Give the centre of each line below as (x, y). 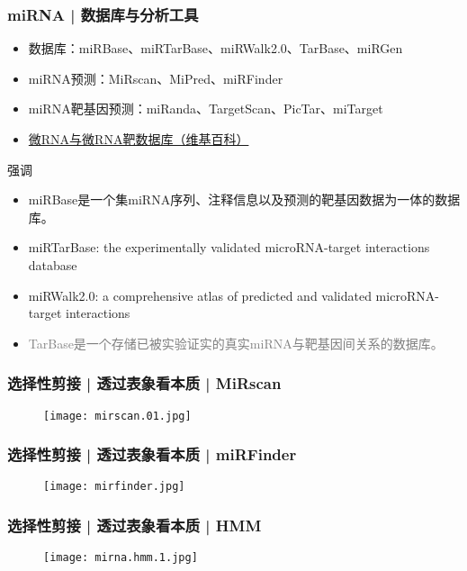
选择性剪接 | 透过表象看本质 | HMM (135, 526)
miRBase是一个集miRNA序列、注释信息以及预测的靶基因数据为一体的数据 (244, 199)
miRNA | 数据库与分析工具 (103, 14)
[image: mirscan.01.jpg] (117, 416)
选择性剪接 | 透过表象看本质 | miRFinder (152, 454)
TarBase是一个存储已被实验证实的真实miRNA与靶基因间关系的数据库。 (236, 343)
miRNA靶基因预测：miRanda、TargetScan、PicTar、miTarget (206, 109)
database (53, 264)
